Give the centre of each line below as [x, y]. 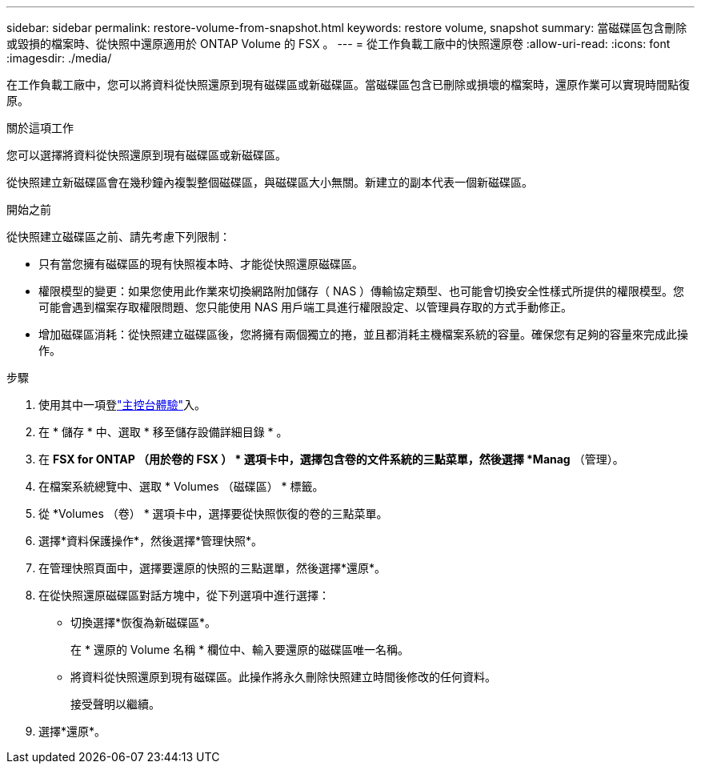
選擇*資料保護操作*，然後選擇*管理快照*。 [151, 541]
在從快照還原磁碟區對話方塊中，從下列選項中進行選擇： [184, 595]
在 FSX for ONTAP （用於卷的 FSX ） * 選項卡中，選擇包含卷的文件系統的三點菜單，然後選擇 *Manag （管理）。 [331, 459]
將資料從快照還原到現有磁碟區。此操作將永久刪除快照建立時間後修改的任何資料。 [283, 677]
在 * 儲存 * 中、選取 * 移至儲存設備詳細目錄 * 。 [163, 432]
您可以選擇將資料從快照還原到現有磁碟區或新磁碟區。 [146, 155]
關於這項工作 [40, 128]
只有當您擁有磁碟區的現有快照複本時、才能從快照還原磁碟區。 [201, 264]
